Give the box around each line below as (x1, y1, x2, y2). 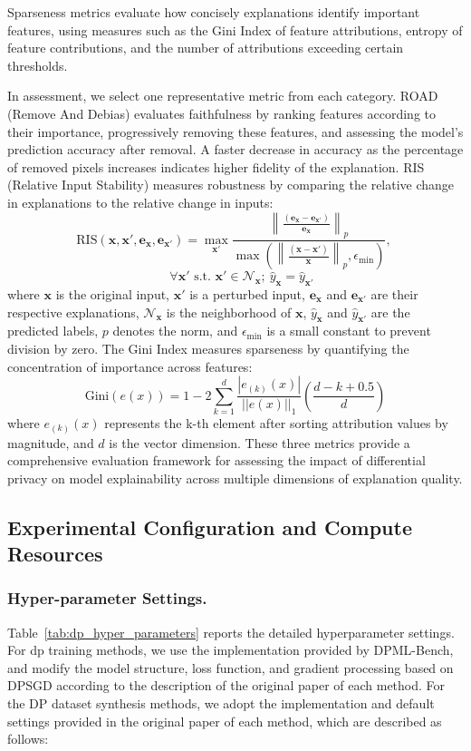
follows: (7, 729, 49, 748)
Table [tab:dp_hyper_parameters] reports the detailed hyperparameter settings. (7, 622, 455, 641)
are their (370, 285, 418, 303)
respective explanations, (7, 302, 139, 321)
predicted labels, (7, 321, 99, 340)
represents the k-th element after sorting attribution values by (104, 414, 448, 432)
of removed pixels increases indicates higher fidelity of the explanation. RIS (7, 157, 425, 176)
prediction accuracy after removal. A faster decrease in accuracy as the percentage (7, 140, 464, 159)
